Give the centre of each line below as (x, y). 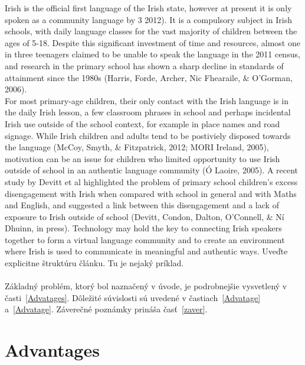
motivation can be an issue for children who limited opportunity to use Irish (142, 158)
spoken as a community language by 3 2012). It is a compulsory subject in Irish (149, 19)
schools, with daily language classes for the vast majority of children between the (151, 31)
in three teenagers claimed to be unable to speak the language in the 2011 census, (152, 54)
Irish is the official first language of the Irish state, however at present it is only (148, 8)
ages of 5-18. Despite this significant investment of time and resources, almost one (152, 42)
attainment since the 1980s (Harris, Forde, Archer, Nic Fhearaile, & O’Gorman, (149, 77)
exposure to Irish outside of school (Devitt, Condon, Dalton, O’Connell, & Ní (145, 216)
